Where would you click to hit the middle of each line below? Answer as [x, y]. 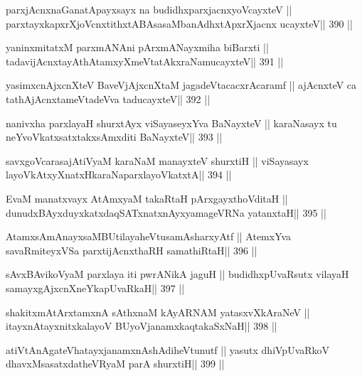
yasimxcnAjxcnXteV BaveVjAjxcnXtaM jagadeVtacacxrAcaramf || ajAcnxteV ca [181, 85]
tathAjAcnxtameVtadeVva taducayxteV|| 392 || [108, 98]
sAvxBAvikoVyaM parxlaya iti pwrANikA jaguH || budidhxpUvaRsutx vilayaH [177, 274]
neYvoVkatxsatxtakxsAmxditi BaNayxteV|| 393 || [114, 137]
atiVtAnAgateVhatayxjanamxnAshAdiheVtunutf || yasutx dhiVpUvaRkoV [168, 349]
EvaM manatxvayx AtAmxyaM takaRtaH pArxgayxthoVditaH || [147, 198]
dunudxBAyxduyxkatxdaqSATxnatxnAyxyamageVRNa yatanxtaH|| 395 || [166, 212]
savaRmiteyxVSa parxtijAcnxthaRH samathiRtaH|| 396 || [132, 250]
